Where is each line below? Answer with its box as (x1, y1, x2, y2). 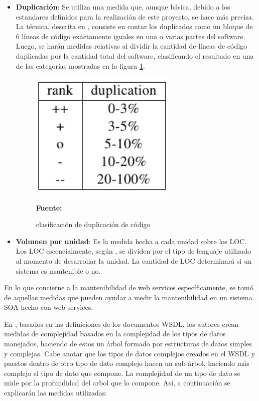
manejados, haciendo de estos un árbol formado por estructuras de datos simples (4, 338, 252, 349)
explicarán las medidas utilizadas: (4, 387, 107, 398)
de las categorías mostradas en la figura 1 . (16, 60, 145, 71)
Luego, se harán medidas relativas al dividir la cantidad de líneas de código (16, 41, 247, 51)
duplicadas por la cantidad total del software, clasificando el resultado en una (16, 50, 254, 61)
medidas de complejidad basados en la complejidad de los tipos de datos (4, 328, 226, 339)
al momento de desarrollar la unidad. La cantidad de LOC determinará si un (16, 255, 252, 266)
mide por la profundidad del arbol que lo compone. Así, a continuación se (4, 377, 230, 388)
